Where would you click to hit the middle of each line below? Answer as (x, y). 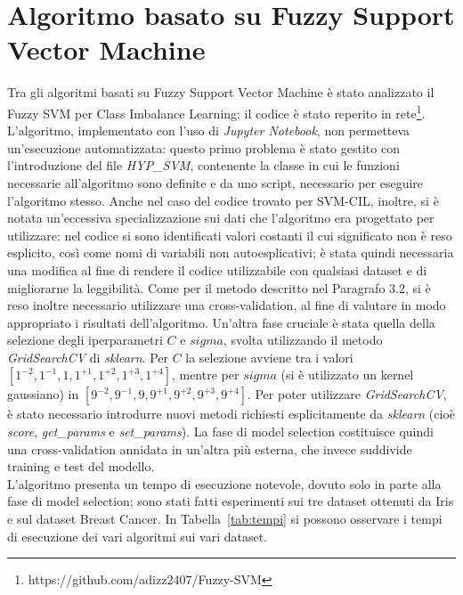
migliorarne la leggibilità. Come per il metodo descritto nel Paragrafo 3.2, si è (219, 287)
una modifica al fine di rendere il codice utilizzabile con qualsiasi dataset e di (217, 269)
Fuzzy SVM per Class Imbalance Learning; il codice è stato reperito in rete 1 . (216, 111)
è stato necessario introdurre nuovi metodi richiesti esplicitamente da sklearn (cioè (231, 414)
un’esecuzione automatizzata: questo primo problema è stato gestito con (203, 147)
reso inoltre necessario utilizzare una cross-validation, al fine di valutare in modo (227, 305)
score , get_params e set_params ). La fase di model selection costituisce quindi (220, 432)
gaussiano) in (43, 394)
